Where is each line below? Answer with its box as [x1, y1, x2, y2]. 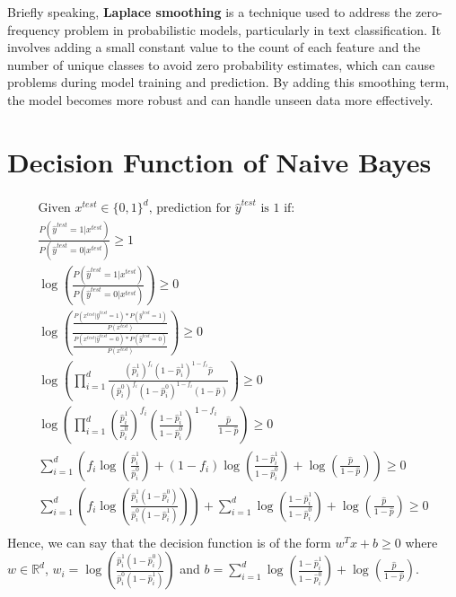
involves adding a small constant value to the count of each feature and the [7, 38, 421, 57]
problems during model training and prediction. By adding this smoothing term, [7, 73, 450, 92]
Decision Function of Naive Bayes [7, 143, 432, 180]
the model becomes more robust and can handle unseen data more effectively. [7, 90, 434, 109]
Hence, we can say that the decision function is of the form [7, 532, 331, 551]
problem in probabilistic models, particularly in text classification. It [64, 20, 442, 39]
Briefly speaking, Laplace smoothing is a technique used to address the [7, 3, 412, 21]
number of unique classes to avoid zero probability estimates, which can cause [7, 55, 435, 74]
